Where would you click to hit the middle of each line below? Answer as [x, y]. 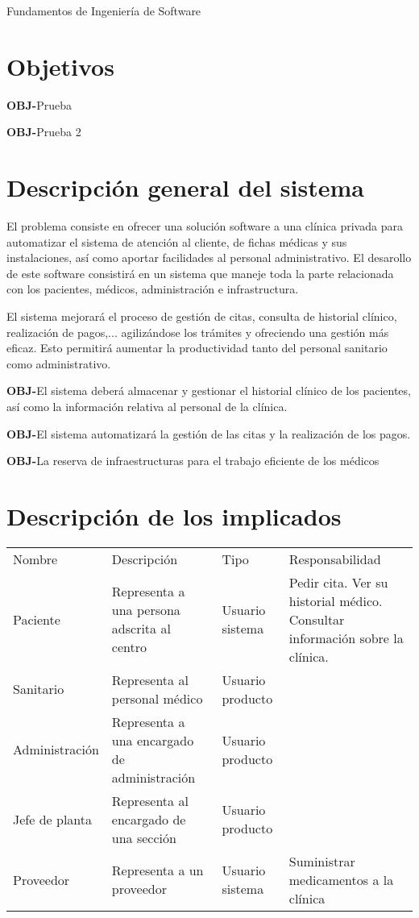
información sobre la [346, 638]
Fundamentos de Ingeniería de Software [104, 10]
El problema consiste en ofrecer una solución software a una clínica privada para [205, 226]
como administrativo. [59, 363]
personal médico [157, 698]
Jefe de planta [53, 819]
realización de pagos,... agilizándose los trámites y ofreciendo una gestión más [198, 332]
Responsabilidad [335, 559]
